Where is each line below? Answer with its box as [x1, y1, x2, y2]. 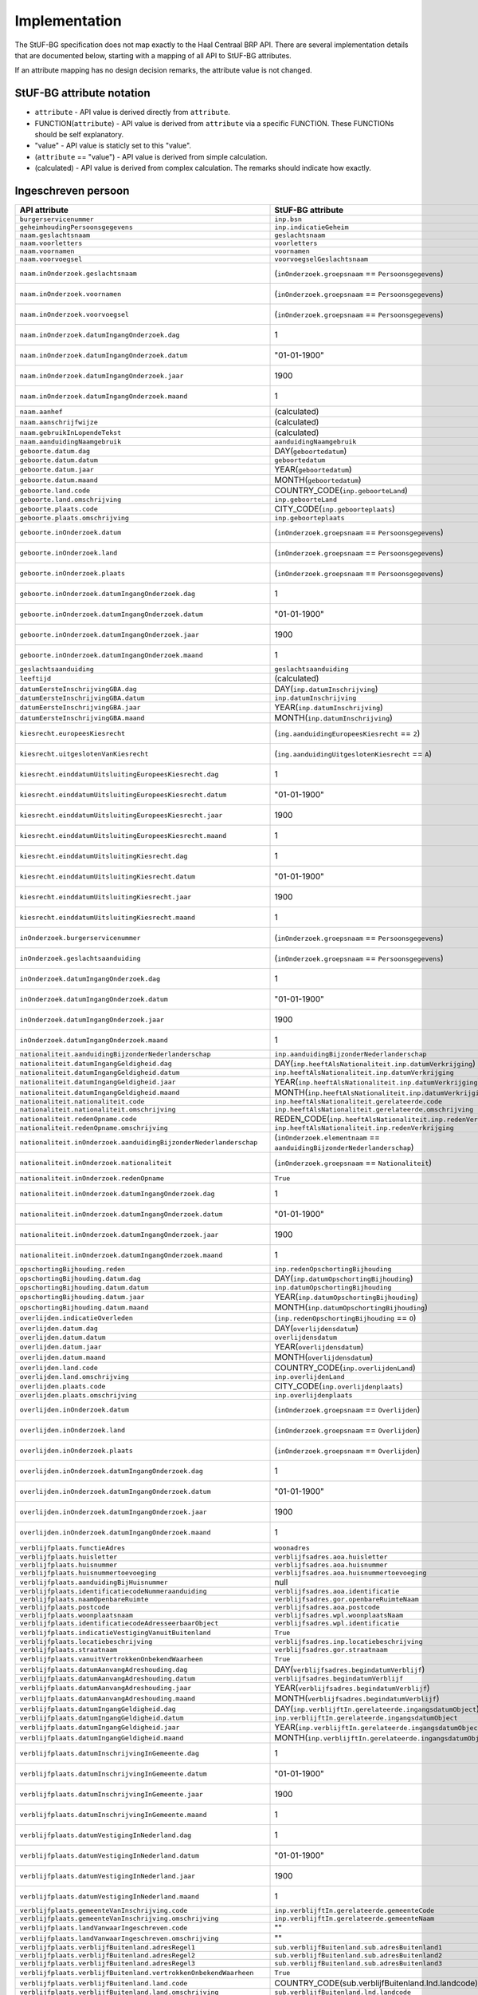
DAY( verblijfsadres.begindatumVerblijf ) [274, 1664, 425, 1675]
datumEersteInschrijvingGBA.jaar [19, 703, 141, 712]
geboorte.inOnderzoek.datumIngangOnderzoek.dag [19, 589, 195, 598]
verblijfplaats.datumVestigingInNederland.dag [19, 1831, 192, 1839]
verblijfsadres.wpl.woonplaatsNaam [274, 1611, 404, 1620]
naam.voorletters [19, 239, 83, 247]
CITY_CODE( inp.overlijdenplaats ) [274, 1381, 403, 1392]
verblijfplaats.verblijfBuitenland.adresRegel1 [19, 1943, 195, 1952]
